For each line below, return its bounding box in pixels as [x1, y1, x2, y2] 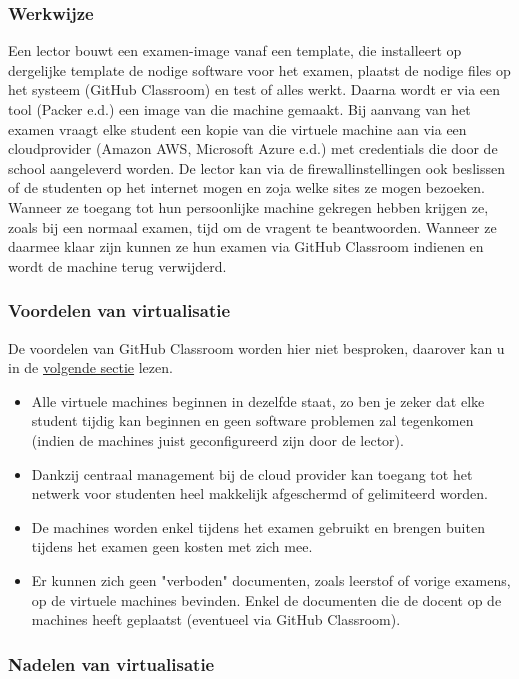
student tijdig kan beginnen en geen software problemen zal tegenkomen [31, 410, 474, 431]
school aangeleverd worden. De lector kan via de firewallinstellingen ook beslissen [8, 157, 505, 178]
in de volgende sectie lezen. [8, 357, 173, 378]
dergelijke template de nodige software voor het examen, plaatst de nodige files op [8, 59, 511, 80]
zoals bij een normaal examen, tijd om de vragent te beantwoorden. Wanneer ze [8, 216, 497, 237]
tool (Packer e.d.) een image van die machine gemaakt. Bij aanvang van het [8, 99, 471, 119]
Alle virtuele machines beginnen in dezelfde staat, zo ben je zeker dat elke [31, 390, 485, 411]
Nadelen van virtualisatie [8, 651, 215, 676]
